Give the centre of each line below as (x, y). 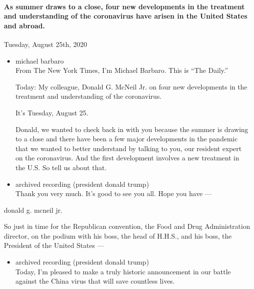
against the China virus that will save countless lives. (95, 281)
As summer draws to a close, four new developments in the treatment (125, 6)
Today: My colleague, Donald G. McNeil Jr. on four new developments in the (131, 86)
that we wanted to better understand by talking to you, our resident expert (128, 148)
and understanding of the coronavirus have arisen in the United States (126, 16)
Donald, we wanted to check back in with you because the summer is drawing (132, 129)
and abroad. (24, 25)
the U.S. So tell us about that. (61, 167)
